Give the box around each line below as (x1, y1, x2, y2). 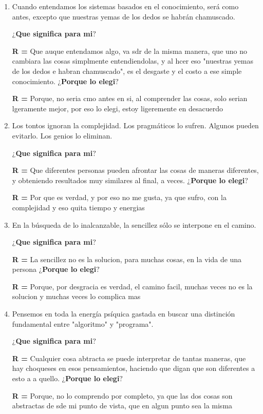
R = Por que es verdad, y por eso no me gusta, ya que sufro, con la (12, 192, 227, 203)
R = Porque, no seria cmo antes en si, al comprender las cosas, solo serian (12, 93, 248, 104)
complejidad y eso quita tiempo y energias (12, 202, 145, 212)
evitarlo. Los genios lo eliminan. (12, 130, 112, 141)
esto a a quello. (12, 373, 60, 384)
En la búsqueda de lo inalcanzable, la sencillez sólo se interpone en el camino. (12, 219, 256, 230)
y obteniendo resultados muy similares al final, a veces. (12, 174, 185, 185)
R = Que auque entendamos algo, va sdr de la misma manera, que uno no (12, 45, 248, 56)
